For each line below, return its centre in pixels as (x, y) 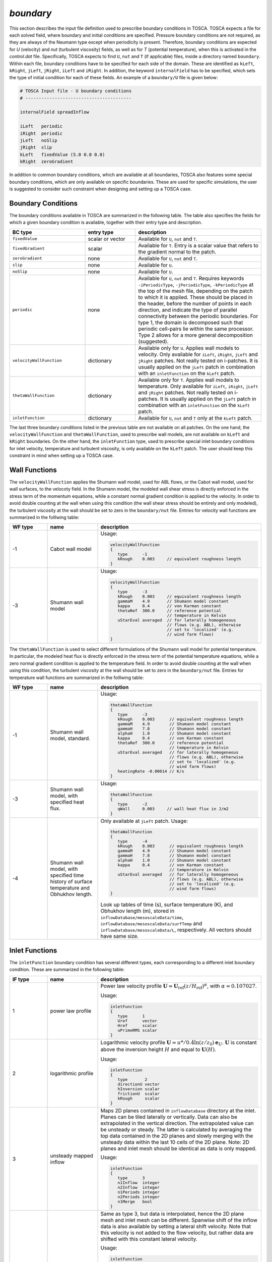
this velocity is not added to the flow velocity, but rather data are (177, 1233)
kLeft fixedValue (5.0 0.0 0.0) (62, 154)
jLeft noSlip (39, 141)
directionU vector (139, 1085)
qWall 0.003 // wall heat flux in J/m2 (173, 808)
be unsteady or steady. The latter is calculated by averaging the (176, 1130)
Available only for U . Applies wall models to (189, 348)
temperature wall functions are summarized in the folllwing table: (77, 677)
